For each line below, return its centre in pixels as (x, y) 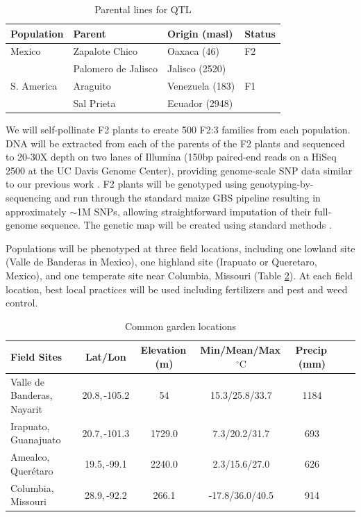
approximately (36, 211)
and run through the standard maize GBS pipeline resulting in (187, 198)
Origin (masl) (200, 33)
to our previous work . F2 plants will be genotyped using (126, 184)
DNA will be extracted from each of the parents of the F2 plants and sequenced (175, 143)
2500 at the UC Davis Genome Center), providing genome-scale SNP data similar (179, 170)
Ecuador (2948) (200, 102)
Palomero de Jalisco (115, 68)
